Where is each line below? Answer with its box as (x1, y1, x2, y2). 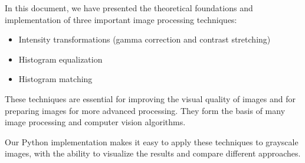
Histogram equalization (18, 53, 103, 65)
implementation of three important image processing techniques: (5, 13, 237, 25)
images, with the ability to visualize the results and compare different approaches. (5, 147, 301, 159)
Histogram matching (18, 73, 93, 85)
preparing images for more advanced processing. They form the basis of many (5, 104, 286, 116)
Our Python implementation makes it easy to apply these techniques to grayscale (5, 135, 299, 148)
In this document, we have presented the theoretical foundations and (5, 2, 253, 14)
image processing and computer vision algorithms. (5, 116, 186, 128)
